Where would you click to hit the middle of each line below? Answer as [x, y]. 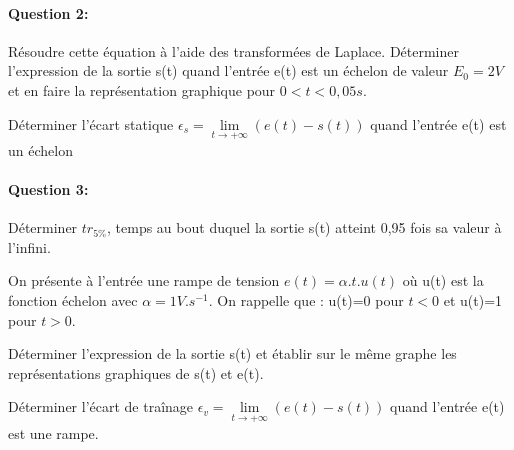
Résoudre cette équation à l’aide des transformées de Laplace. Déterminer [233, 50]
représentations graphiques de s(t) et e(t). [136, 372]
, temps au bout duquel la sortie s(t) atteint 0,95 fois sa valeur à [304, 227]
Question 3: [48, 188]
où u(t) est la [443, 280]
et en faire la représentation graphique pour [142, 89]
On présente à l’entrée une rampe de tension [144, 280]
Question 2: [48, 12]
